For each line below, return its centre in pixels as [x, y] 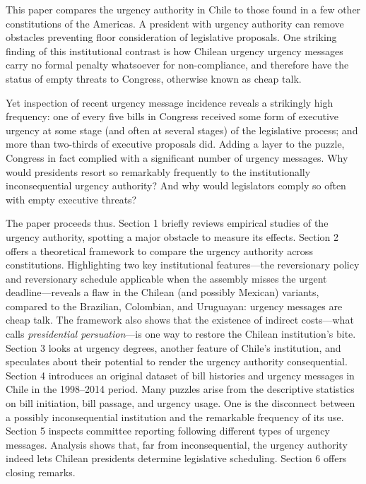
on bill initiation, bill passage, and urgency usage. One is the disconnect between [181, 403]
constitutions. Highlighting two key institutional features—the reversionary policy [183, 265]
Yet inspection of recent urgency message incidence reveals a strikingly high [170, 102]
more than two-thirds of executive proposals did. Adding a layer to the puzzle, [175, 144]
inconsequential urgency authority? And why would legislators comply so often [176, 185]
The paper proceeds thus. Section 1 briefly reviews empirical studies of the [167, 223]
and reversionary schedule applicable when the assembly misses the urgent [166, 278]
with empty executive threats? [71, 199]
